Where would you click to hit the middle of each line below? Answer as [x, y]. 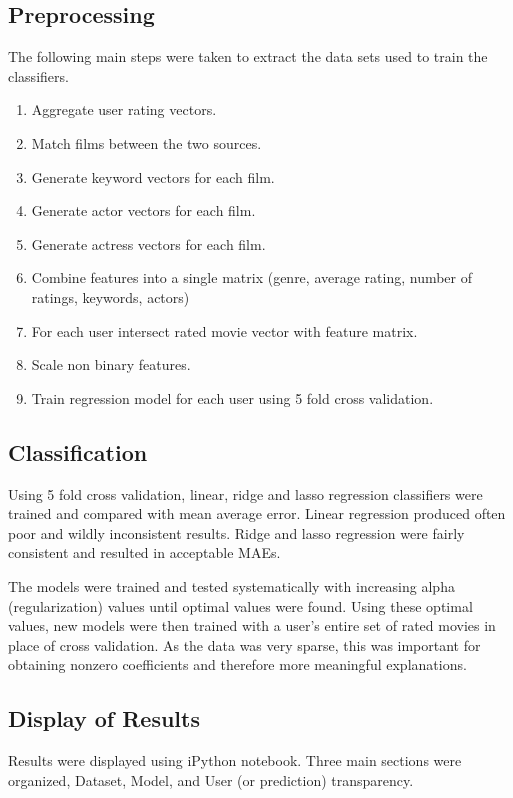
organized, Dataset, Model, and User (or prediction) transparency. [211, 779]
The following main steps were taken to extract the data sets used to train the [248, 56]
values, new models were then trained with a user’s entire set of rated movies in [252, 625]
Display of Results [104, 718]
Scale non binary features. [111, 364]
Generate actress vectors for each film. [148, 243]
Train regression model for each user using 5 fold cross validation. [232, 397]
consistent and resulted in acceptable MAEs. [144, 552]
